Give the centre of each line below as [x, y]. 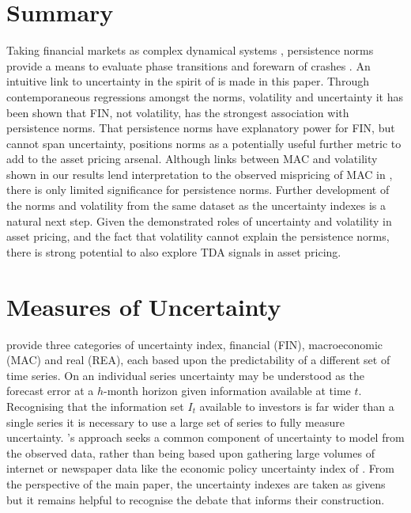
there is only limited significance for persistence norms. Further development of [198, 190]
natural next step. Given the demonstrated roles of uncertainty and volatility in [199, 220]
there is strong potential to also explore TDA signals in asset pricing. [174, 251]
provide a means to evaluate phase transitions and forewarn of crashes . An [189, 65]
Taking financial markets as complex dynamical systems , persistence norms [190, 50]
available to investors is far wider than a [297, 406]
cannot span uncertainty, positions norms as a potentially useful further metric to [204, 143]
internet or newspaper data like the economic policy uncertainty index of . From [200, 468]
